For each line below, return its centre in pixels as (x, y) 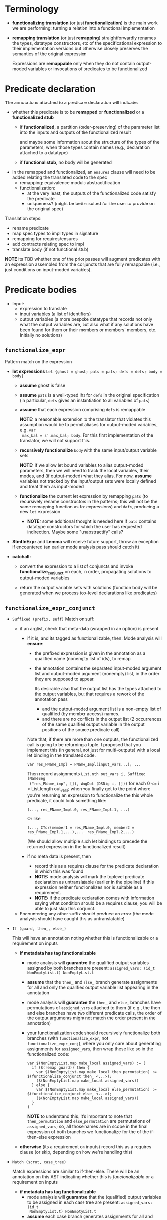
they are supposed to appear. (65, 679)
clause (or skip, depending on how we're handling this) (76, 1152)
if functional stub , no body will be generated (66, 162)
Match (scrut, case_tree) (39, 1162)
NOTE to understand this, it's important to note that (80, 1116)
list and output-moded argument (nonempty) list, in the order (97, 674)
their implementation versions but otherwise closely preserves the (80, 48)
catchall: (22, 556)
